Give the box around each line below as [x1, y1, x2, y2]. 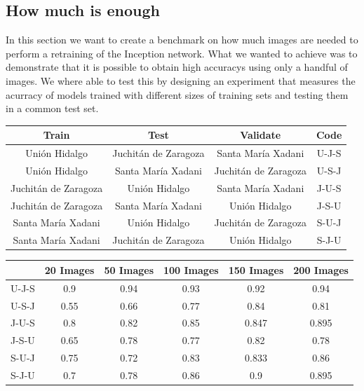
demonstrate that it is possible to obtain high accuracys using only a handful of [6, 60, 348, 74]
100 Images [163, 262, 219, 277]
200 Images [293, 262, 349, 277]
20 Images [44, 262, 95, 277]
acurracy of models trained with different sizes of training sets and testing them [6, 87, 349, 102]
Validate [240, 128, 281, 142]
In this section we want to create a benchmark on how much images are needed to [6, 32, 358, 47]
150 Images [228, 262, 284, 277]
